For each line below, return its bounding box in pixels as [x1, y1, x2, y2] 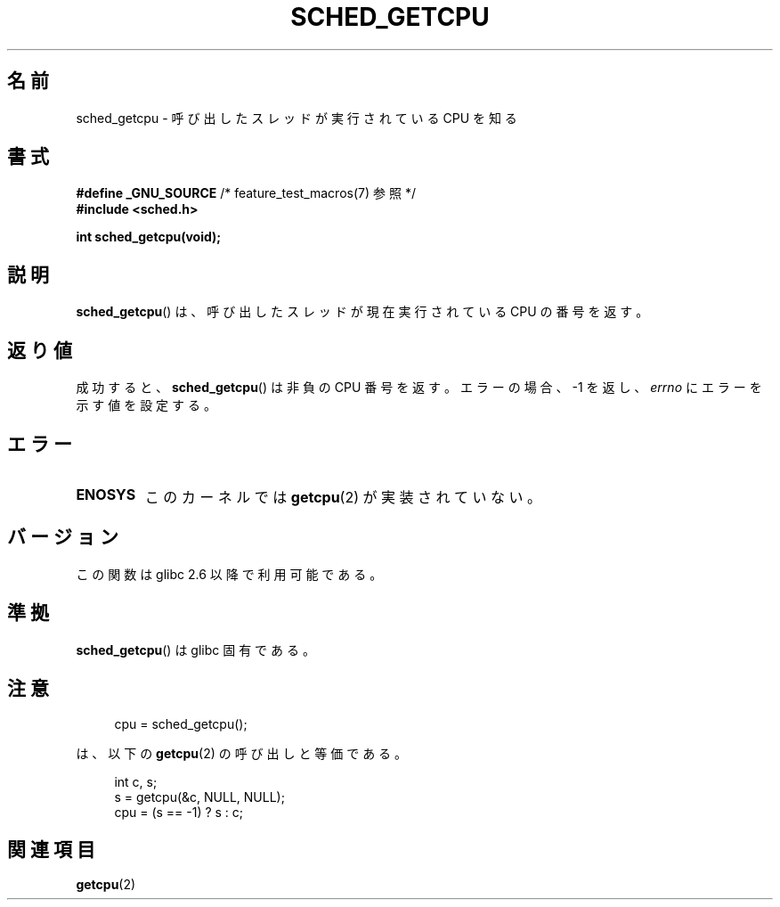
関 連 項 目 [7, 838, 95, 861]
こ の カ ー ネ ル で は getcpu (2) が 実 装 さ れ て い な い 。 [144, 487, 542, 506]
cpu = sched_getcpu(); [114, 715, 248, 731]
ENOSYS [76, 485, 136, 503]
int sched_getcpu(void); [76, 229, 222, 245]
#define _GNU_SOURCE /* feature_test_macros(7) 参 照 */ [76, 185, 416, 201]
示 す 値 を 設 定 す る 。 [76, 397, 216, 413]
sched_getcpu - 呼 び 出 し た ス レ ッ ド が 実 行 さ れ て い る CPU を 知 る [76, 110, 517, 126]
